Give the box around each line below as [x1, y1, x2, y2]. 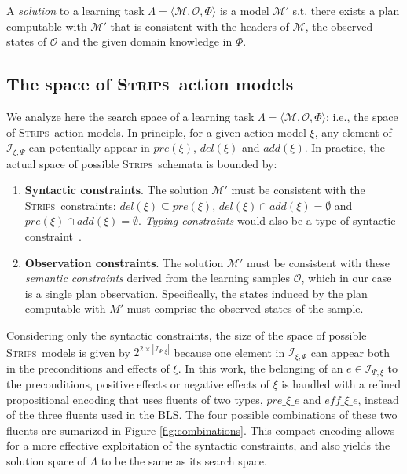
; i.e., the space [325, 108, 398, 124]
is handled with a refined [281, 375, 401, 391]
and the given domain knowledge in [61, 33, 233, 50]
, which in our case [301, 270, 392, 286]
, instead [357, 391, 399, 407]
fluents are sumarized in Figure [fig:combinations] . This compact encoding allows [6, 421, 395, 438]
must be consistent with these [246, 254, 390, 270]
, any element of [314, 123, 392, 140]
